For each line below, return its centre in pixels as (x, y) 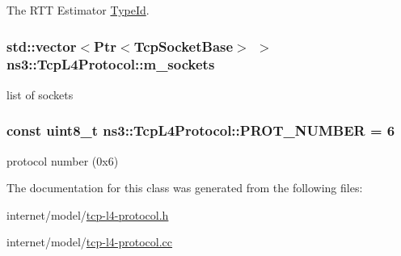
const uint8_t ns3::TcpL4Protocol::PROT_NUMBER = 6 (201, 130)
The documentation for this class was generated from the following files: (185, 188)
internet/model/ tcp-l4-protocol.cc (90, 242)
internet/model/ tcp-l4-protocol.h (88, 214)
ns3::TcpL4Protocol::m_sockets (111, 64)
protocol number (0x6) (63, 160)
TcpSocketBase (184, 46)
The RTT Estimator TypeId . (78, 10)
